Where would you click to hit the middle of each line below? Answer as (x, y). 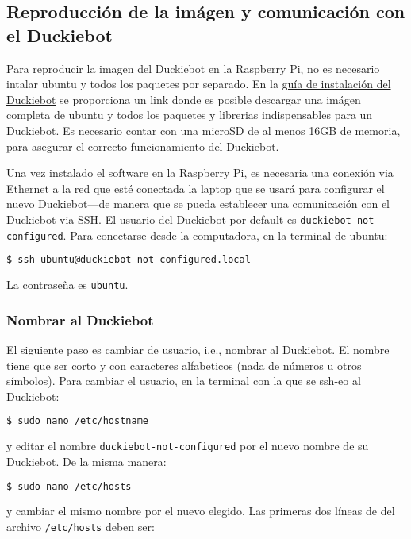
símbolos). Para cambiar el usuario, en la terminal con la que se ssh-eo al (184, 381)
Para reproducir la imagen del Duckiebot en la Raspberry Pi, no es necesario (193, 68)
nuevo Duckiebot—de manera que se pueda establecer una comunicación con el (198, 204)
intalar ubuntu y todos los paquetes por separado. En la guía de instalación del (199, 84)
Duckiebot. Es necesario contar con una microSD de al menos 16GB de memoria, (204, 130)
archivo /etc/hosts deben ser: (81, 526)
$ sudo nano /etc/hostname (77, 421)
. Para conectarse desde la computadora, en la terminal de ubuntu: (225, 235)
